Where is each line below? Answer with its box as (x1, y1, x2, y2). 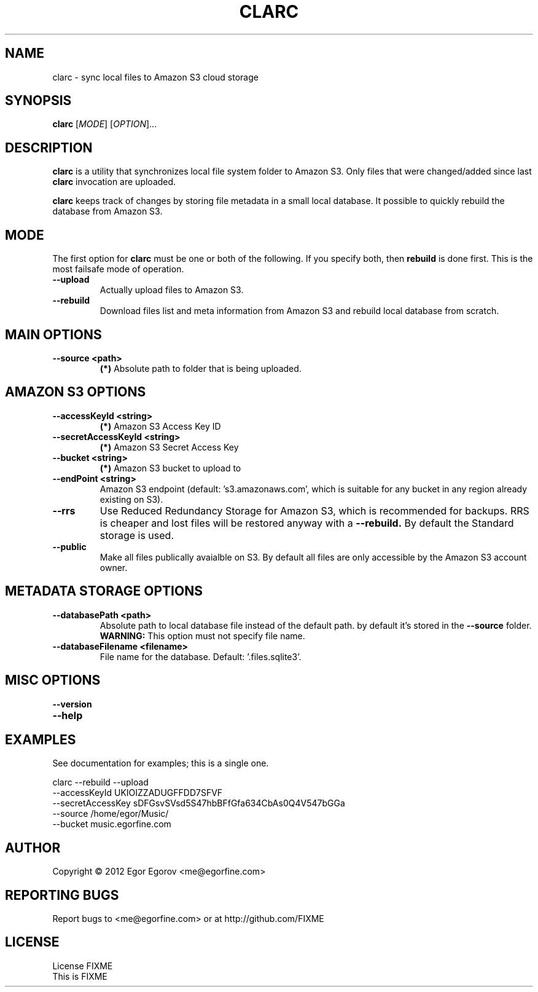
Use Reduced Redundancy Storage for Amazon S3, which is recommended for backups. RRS (99, 504, 529, 517)
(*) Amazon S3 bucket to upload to (99, 462, 241, 473)
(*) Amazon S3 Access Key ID (99, 420, 221, 431)
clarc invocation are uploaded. (52, 176, 176, 187)
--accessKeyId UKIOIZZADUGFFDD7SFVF (52, 787, 223, 798)
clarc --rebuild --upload (52, 777, 149, 788)
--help (52, 709, 83, 722)
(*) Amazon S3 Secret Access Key (99, 441, 239, 452)
